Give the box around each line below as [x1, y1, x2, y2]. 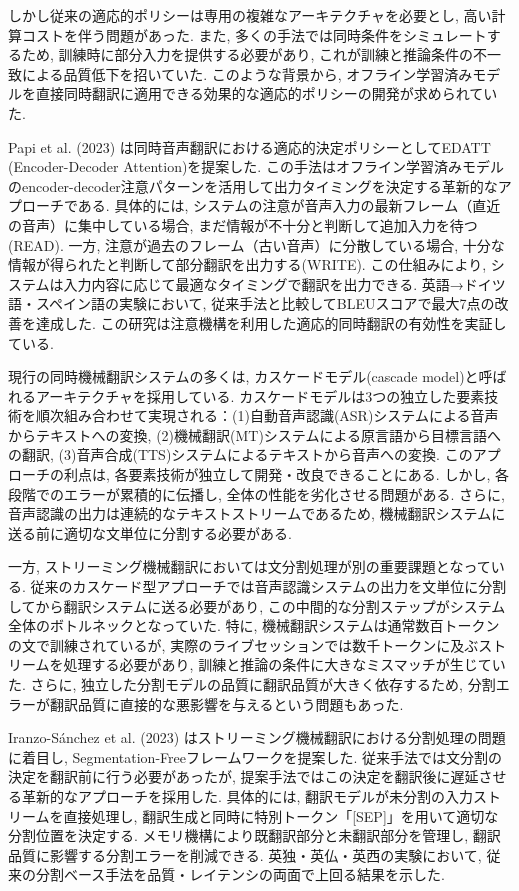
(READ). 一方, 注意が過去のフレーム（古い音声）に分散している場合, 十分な [8, 234, 505, 255]
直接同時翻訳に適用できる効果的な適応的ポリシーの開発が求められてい [35, 83, 498, 104]
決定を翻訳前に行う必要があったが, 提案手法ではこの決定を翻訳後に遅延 [8, 766, 479, 787]
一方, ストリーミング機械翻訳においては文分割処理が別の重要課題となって [8, 556, 491, 577]
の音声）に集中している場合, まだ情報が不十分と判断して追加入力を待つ [8, 214, 478, 235]
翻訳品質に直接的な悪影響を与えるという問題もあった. [49, 693, 404, 714]
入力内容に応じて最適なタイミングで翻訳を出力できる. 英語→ [63, 273, 464, 294]
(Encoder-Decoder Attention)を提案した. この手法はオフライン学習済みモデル [8, 156, 504, 177]
